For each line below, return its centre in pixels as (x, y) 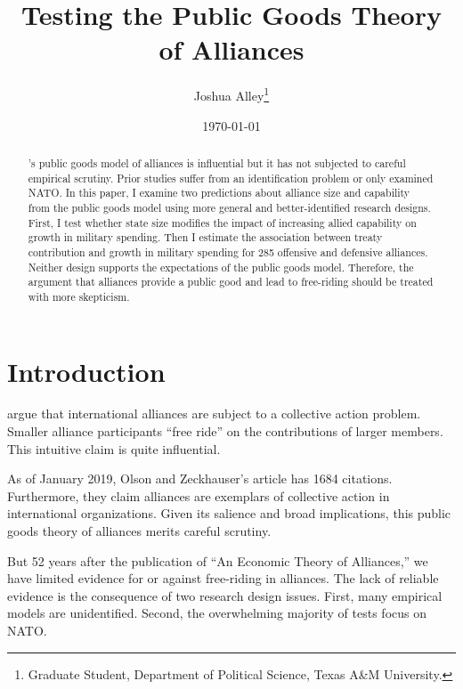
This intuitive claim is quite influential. (114, 448)
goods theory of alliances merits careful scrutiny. (139, 531)
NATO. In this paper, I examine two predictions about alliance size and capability (219, 193)
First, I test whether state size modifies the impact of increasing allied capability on (222, 222)
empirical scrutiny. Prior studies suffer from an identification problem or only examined (231, 178)
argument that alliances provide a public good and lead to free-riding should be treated (231, 282)
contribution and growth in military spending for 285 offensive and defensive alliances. (228, 251)
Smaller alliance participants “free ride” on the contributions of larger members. (225, 431)
